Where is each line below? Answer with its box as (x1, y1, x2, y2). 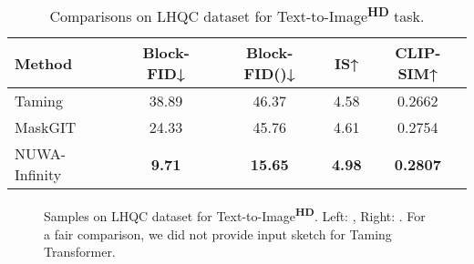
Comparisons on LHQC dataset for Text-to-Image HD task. (49, 3, 425, 27)
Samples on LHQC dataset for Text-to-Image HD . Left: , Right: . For (44, 204, 426, 225)
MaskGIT (15, 117, 77, 138)
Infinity (15, 164, 62, 186)
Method (15, 52, 73, 74)
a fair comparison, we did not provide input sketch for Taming (44, 224, 392, 243)
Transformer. (44, 242, 116, 261)
